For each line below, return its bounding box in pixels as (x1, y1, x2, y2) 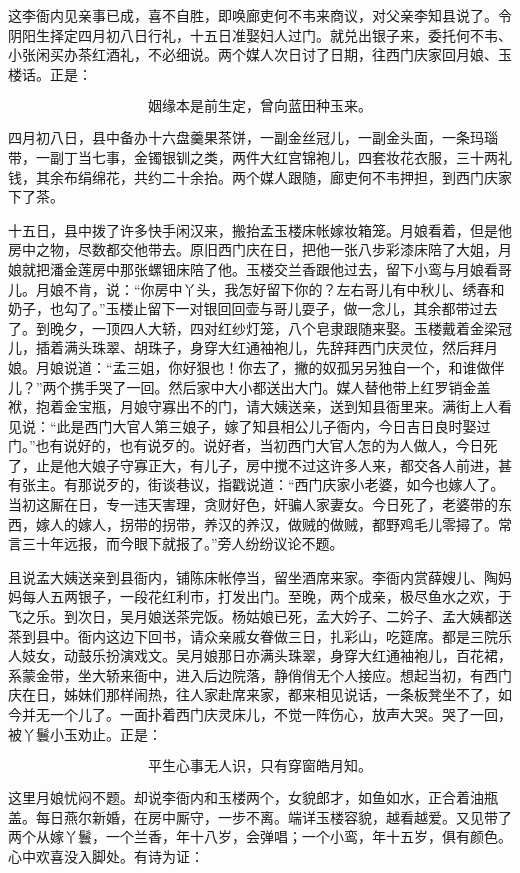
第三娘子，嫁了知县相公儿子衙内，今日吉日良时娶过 (154, 415, 491, 436)
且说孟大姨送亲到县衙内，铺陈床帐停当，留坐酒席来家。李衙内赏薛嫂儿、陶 (8, 566, 498, 587)
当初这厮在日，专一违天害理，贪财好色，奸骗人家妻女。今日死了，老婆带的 (8, 494, 498, 515)
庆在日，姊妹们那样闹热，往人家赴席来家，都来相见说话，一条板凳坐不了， (8, 684, 498, 705)
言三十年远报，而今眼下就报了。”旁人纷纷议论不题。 (8, 533, 344, 554)
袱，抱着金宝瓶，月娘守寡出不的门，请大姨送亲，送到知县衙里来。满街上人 (8, 396, 498, 417)
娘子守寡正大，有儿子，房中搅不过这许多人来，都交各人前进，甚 (91, 454, 512, 475)
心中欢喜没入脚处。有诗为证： (8, 845, 204, 866)
